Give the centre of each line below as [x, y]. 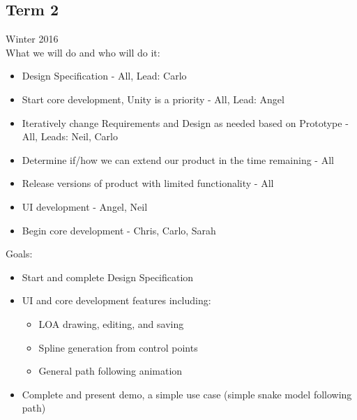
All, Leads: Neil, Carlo [70, 136]
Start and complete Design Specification [108, 277]
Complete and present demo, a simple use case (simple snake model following [187, 394]
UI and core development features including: [116, 300]
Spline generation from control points [118, 347]
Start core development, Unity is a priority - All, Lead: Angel [153, 99]
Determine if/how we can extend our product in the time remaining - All [178, 159]
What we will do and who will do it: [83, 52]
